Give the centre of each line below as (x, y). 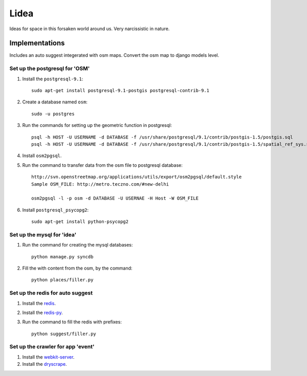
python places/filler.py (62, 280)
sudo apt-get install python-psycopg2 (80, 222)
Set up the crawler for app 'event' (52, 347)
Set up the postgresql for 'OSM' (50, 69)
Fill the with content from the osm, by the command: (77, 268)
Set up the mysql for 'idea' (43, 234)
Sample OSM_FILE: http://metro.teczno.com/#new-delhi (100, 184)
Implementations (37, 43)
